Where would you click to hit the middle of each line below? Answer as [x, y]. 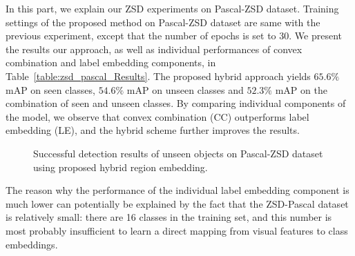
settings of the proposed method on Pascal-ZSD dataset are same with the [163, 22]
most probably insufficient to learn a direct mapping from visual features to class [177, 230]
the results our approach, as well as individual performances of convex [154, 49]
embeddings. [32, 244]
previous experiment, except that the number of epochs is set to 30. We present [174, 36]
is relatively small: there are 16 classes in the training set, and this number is [169, 217]
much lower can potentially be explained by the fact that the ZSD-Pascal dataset [177, 203]
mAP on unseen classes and [185, 89]
